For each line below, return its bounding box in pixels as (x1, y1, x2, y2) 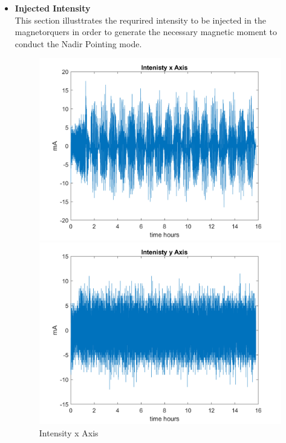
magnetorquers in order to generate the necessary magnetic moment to (15, 25, 278, 38)
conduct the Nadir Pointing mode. (15, 37, 142, 50)
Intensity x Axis (39, 426, 99, 439)
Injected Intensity (15, 2, 91, 14)
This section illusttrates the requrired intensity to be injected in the (15, 13, 266, 26)
